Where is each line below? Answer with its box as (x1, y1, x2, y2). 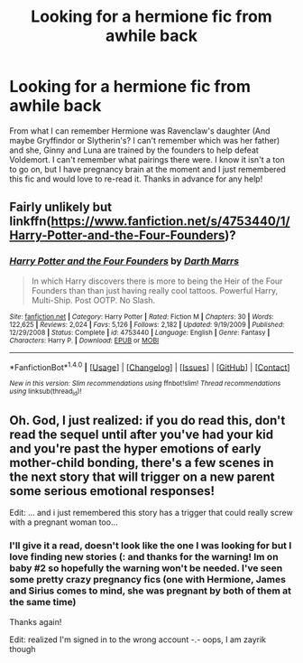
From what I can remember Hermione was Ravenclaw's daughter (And (9, 125, 271, 136)
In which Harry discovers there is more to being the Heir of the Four (31, 275, 283, 286)
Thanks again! (9, 616, 62, 627)
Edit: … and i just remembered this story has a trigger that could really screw (9, 508, 293, 518)
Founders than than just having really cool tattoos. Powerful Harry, (31, 285, 279, 295)
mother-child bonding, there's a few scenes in (9, 455, 274, 471)
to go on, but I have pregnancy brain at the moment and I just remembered (9, 163, 287, 174)
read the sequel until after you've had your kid (9, 427, 273, 442)
